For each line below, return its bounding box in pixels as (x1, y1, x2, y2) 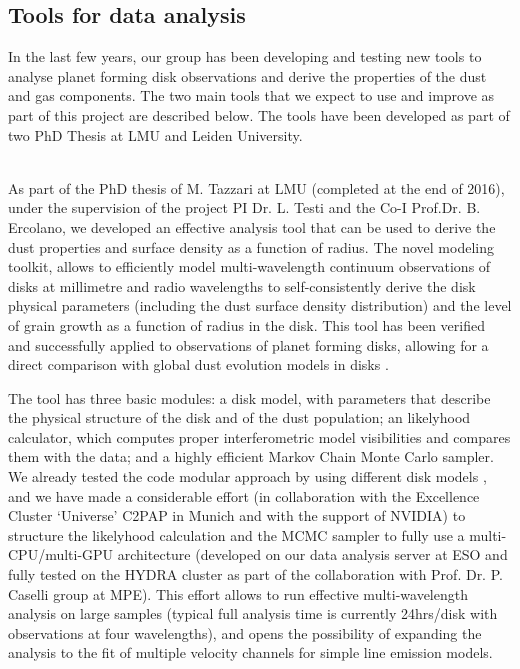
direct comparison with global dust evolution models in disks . (8, 354, 389, 375)
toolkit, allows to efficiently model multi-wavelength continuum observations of (8, 256, 491, 277)
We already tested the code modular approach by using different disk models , (8, 466, 487, 487)
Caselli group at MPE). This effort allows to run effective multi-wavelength (8, 583, 468, 604)
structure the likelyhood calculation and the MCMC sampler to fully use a (8, 524, 465, 545)
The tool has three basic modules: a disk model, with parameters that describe (8, 387, 491, 408)
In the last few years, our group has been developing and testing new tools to (8, 46, 482, 67)
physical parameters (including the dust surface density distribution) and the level (8, 295, 512, 316)
